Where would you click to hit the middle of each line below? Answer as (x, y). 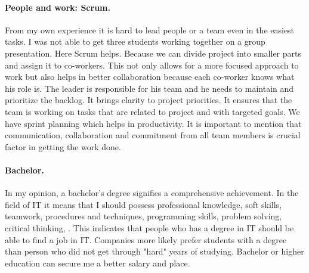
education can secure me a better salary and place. (98, 263)
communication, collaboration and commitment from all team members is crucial (153, 135)
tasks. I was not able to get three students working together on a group (135, 41)
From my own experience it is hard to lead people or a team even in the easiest (150, 30)
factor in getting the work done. (63, 146)
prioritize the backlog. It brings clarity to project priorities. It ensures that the (149, 100)
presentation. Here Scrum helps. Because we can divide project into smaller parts (153, 53)
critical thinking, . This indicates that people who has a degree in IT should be (149, 227)
